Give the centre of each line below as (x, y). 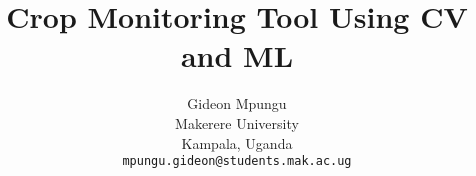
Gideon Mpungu (237, 103)
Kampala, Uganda (237, 142)
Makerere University (237, 122)
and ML (237, 55)
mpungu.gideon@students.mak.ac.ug (237, 161)
